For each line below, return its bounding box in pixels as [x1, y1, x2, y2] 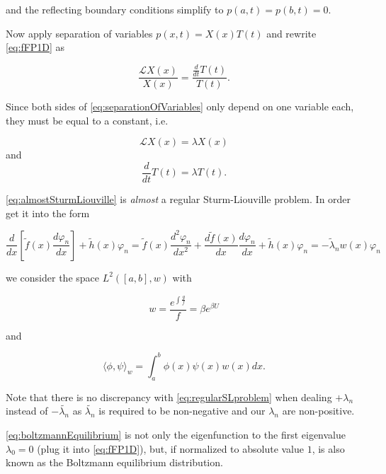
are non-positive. [282, 403, 355, 418]
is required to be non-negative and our [98, 403, 266, 418]
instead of [6, 403, 48, 418]
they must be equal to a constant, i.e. [6, 112, 169, 127]
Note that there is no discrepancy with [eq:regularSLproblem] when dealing [6, 389, 332, 404]
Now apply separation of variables [6, 25, 153, 40]
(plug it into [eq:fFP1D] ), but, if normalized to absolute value [37, 441, 305, 456]
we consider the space [6, 270, 99, 284]
